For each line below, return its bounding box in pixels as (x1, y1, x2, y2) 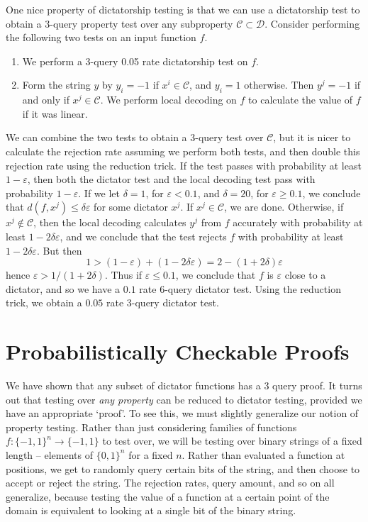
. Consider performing (264, 16, 360, 30)
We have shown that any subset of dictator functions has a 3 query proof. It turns (6, 378, 362, 393)
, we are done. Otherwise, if (224, 199, 344, 214)
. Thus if (104, 267, 143, 282)
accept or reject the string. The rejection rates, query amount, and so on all (6, 475, 335, 490)
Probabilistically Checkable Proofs (6, 337, 350, 366)
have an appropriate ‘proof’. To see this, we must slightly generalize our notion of (6, 406, 359, 421)
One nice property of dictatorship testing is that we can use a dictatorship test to (6, 2, 360, 16)
